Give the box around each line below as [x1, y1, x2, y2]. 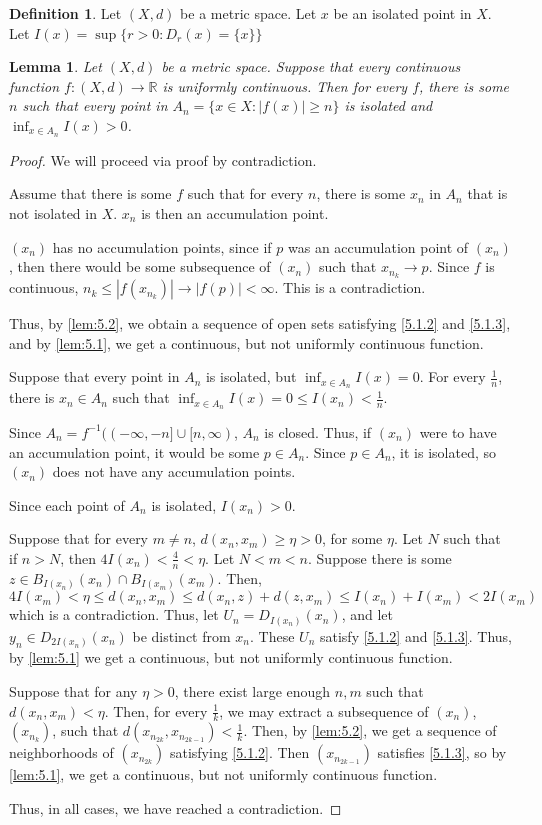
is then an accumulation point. [141, 203, 329, 224]
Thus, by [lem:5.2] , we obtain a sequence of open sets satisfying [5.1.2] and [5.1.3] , [9, 313, 511, 334]
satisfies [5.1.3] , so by [377, 742, 507, 763]
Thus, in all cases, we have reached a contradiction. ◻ [9, 797, 342, 818]
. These [250, 625, 295, 646]
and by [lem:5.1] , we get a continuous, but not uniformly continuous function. [9, 332, 484, 353]
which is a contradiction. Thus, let [9, 604, 219, 625]
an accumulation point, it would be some [9, 441, 260, 462]
